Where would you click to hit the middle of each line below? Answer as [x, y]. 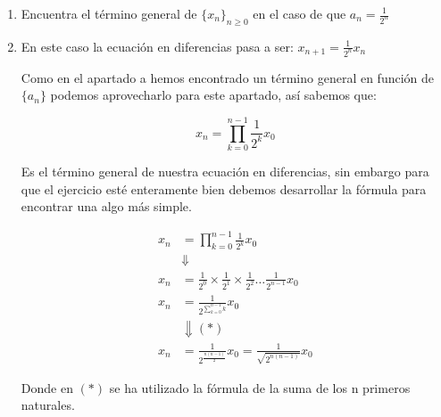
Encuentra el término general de [109, 13]
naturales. [48, 405]
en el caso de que [300, 13]
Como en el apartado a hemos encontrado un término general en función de [228, 77]
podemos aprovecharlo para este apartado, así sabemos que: [213, 95]
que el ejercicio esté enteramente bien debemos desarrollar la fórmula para [224, 188]
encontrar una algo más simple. [106, 206]
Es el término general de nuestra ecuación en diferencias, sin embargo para [225, 171]
